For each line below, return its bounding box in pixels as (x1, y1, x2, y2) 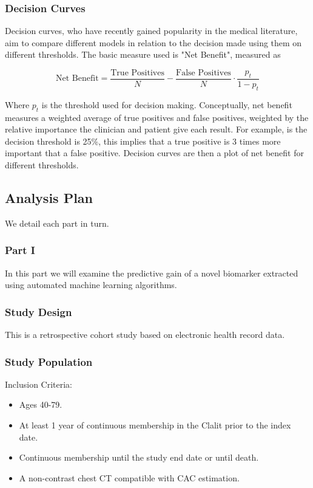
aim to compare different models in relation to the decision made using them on (5, 36, 302, 49)
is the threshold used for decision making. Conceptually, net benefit (41, 98, 292, 111)
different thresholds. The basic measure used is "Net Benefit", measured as (5, 48, 281, 61)
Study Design (5, 304, 72, 319)
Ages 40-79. (19, 398, 62, 411)
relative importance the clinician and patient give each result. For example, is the (5, 123, 308, 136)
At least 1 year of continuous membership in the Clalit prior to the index (19, 419, 291, 431)
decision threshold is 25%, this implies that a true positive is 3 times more (5, 134, 281, 147)
